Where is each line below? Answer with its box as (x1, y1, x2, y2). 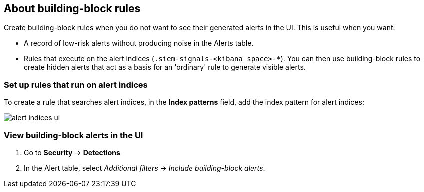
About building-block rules (4, 2, 141, 15)
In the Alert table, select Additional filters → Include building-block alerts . (24, 163, 265, 172)
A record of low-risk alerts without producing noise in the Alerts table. (24, 39, 254, 48)
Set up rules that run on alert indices (4, 79, 148, 90)
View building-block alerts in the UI (4, 130, 143, 140)
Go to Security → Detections (24, 148, 120, 157)
